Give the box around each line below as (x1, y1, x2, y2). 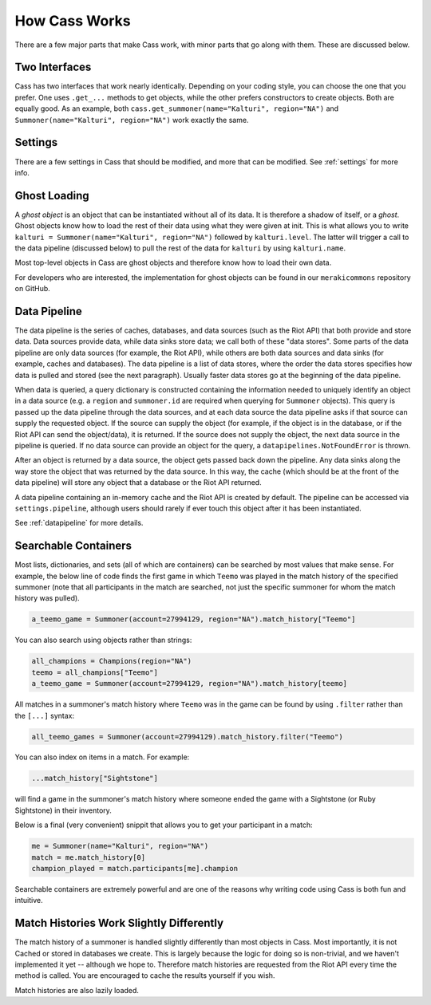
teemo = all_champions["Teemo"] (31, 668, 159, 677)
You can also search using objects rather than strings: (14, 635, 192, 645)
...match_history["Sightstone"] (31, 774, 159, 783)
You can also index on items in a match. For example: (14, 752, 190, 762)
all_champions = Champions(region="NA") (31, 656, 192, 666)
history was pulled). (14, 593, 80, 603)
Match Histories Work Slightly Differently (14, 916, 223, 930)
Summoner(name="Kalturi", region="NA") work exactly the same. (14, 115, 249, 124)
